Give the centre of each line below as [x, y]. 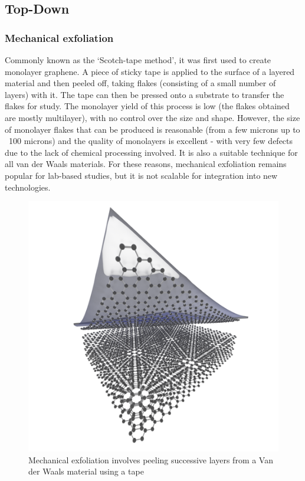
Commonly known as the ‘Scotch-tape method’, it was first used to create [138, 60]
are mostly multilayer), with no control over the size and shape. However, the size [152, 117]
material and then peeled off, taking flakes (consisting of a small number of [140, 83]
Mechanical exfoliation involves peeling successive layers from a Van [151, 459]
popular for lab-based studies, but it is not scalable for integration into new [141, 175]
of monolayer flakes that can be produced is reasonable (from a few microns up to [152, 129]
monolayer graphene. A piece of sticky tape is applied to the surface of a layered [150, 71]
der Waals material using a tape [86, 471]
